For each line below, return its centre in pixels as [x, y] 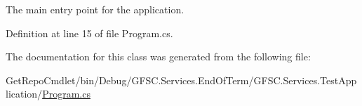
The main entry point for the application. [95, 9]
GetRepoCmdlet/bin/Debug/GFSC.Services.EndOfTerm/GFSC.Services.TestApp [181, 80]
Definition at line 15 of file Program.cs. [89, 33]
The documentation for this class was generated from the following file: [158, 57]
